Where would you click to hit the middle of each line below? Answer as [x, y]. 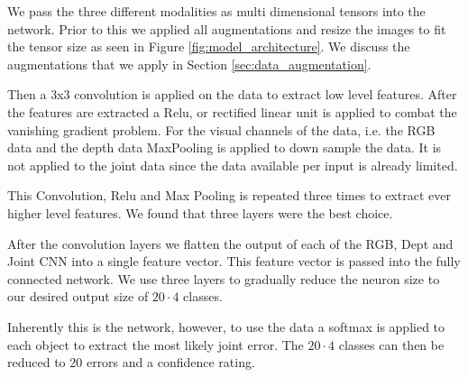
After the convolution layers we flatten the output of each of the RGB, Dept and [230, 243]
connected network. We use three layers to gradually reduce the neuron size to [224, 278]
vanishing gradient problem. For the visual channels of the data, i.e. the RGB [221, 129]
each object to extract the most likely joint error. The [156, 344]
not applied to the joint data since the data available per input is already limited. [233, 165]
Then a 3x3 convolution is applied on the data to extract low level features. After [232, 94]
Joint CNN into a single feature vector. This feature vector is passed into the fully [234, 261]
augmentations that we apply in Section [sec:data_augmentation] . [189, 64]
